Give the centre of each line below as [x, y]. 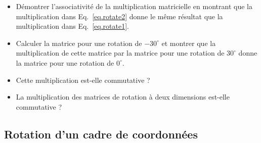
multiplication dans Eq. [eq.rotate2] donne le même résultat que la [119, 16]
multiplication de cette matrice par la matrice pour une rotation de [120, 53]
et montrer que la [189, 43]
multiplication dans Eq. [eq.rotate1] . [73, 26]
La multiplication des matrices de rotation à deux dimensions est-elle [123, 97]
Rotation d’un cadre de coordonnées [101, 134]
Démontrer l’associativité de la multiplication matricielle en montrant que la [134, 6]
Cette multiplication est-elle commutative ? [83, 80]
